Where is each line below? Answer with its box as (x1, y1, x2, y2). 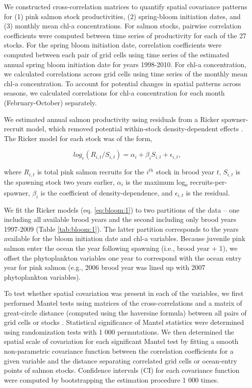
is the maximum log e (126, 176, 188, 188)
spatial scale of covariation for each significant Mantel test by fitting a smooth (4, 336, 239, 346)
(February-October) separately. (4, 97, 97, 107)
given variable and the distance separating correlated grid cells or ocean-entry (4, 355, 237, 365)
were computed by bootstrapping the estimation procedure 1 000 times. (4, 374, 219, 385)
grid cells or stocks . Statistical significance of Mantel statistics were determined (4, 317, 244, 327)
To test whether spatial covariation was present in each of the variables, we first (4, 288, 244, 298)
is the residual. (186, 187, 230, 197)
